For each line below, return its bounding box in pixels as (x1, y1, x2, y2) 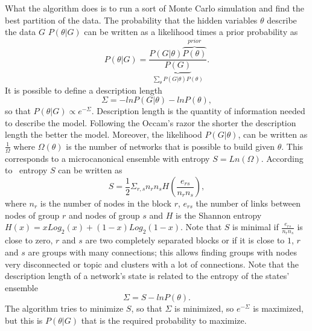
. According (261, 152, 304, 164)
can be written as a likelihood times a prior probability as (84, 25, 298, 38)
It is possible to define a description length (5, 83, 162, 96)
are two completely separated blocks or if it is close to (85, 234, 285, 246)
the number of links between (196, 197, 301, 209)
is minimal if (232, 220, 279, 233)
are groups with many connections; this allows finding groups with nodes (28, 246, 297, 259)
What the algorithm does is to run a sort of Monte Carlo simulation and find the (5, 2, 304, 14)
